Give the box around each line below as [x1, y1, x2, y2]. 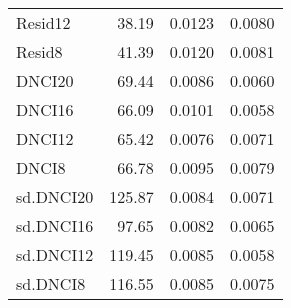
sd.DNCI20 [16, 185, 94, 208]
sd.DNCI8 [16, 272, 86, 295]
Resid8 [16, 40, 63, 63]
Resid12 [16, 11, 71, 34]
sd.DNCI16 [16, 214, 94, 237]
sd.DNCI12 [16, 243, 94, 266]
